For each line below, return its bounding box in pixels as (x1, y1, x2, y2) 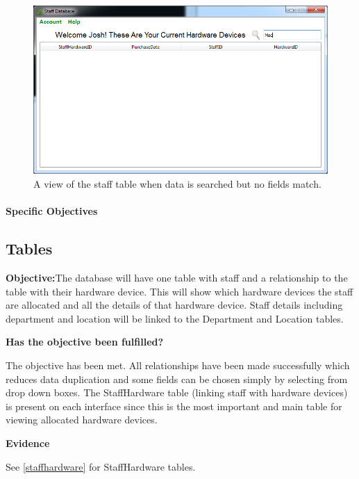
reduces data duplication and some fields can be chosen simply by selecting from (6, 371, 348, 386)
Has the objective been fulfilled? (6, 334, 164, 349)
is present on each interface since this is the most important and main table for (6, 398, 342, 413)
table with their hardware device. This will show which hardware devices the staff (6, 284, 353, 298)
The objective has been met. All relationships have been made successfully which (6, 357, 350, 372)
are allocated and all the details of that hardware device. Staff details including (6, 298, 343, 312)
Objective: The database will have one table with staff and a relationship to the (6, 270, 348, 285)
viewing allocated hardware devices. (6, 412, 158, 427)
